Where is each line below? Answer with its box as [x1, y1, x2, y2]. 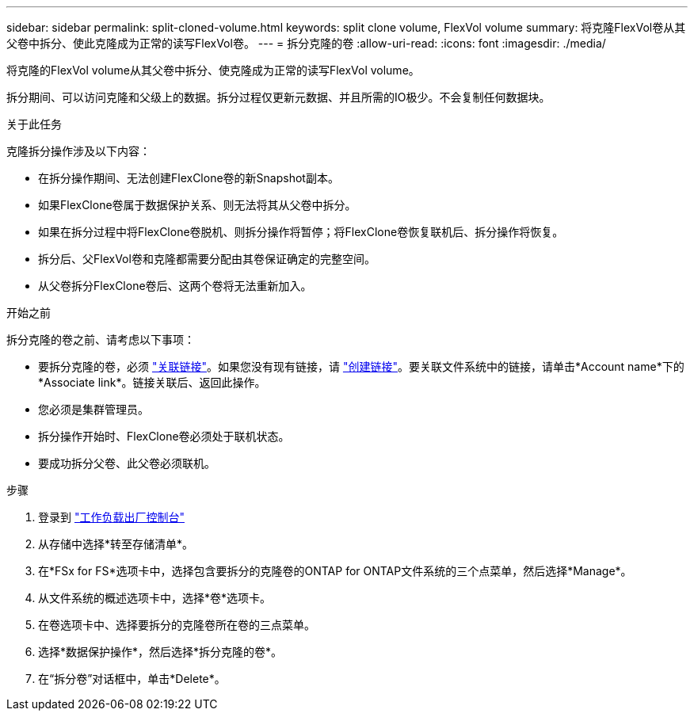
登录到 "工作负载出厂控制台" [38, 510, 185, 524]
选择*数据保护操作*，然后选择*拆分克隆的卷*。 [38, 645, 283, 658]
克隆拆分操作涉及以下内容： [6, 144, 151, 158]
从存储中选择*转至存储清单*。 [38, 537, 194, 551]
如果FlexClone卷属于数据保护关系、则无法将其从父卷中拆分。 [38, 198, 357, 212]
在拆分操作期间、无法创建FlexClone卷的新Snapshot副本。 [38, 171, 339, 185]
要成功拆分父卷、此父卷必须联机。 [38, 456, 215, 470]
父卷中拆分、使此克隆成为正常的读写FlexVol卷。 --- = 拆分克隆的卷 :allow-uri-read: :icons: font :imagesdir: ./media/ [6, 36, 606, 50]
